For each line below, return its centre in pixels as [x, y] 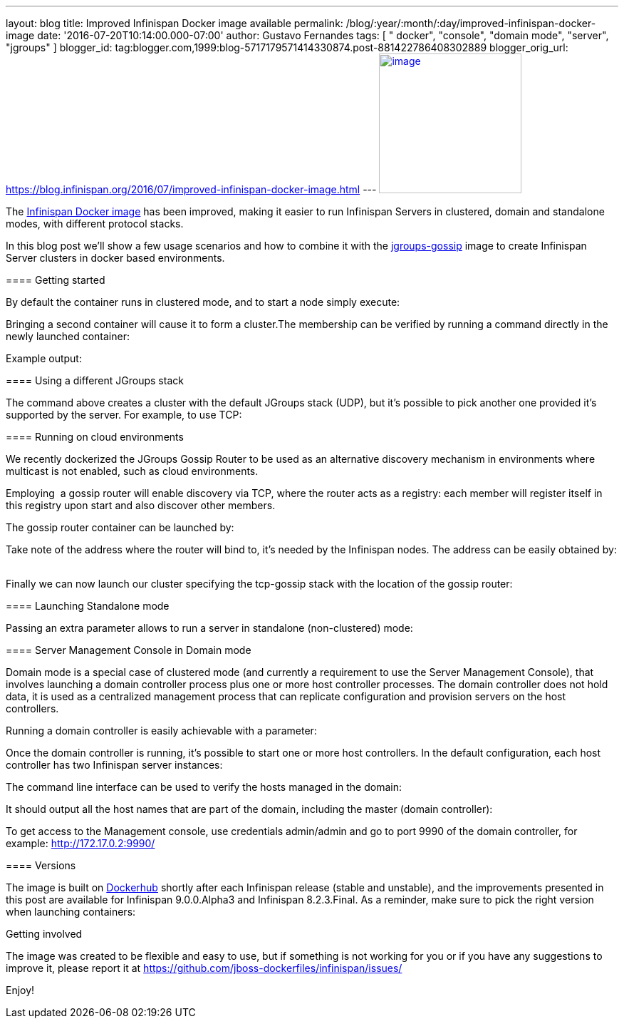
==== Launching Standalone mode [88, 606]
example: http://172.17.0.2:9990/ [80, 843]
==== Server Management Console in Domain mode [129, 650]
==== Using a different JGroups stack [95, 380]
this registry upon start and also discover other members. [141, 505]
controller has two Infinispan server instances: [114, 765]
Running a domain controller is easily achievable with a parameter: [161, 731]
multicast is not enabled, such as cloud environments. [132, 471]
